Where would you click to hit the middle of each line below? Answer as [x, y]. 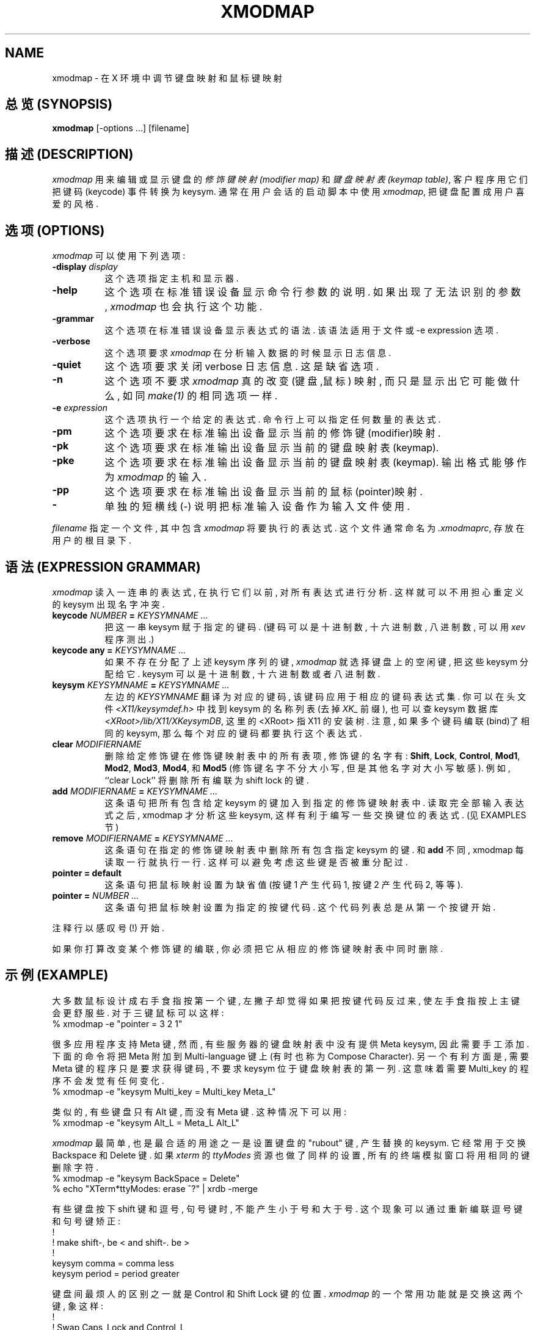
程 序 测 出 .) [129, 639]
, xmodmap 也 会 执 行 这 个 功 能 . [184, 307]
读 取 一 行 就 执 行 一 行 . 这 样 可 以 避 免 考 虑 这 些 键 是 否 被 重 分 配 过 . [256, 862]
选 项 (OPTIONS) [55, 230]
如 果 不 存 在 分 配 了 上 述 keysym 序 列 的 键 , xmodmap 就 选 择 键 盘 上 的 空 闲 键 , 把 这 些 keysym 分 [317, 661]
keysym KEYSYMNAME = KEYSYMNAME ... [141, 685]
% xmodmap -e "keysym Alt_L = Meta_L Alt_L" [146, 1122]
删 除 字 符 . [75, 1167]
